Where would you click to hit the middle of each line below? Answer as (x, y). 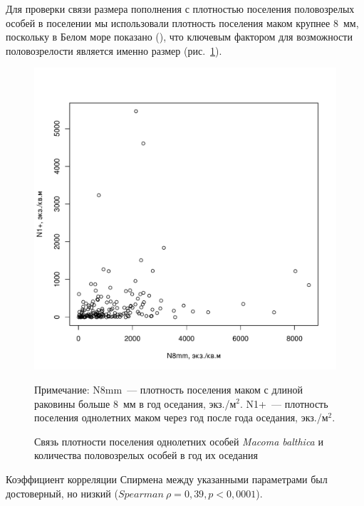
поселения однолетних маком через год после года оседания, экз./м (181, 417)
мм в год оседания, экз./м (180, 403)
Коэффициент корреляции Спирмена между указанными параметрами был (167, 479)
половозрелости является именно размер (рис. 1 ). (114, 50)
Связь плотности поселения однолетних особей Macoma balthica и (179, 441)
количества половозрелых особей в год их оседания (146, 455)
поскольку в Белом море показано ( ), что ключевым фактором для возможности (179, 37)
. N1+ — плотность (284, 403)
